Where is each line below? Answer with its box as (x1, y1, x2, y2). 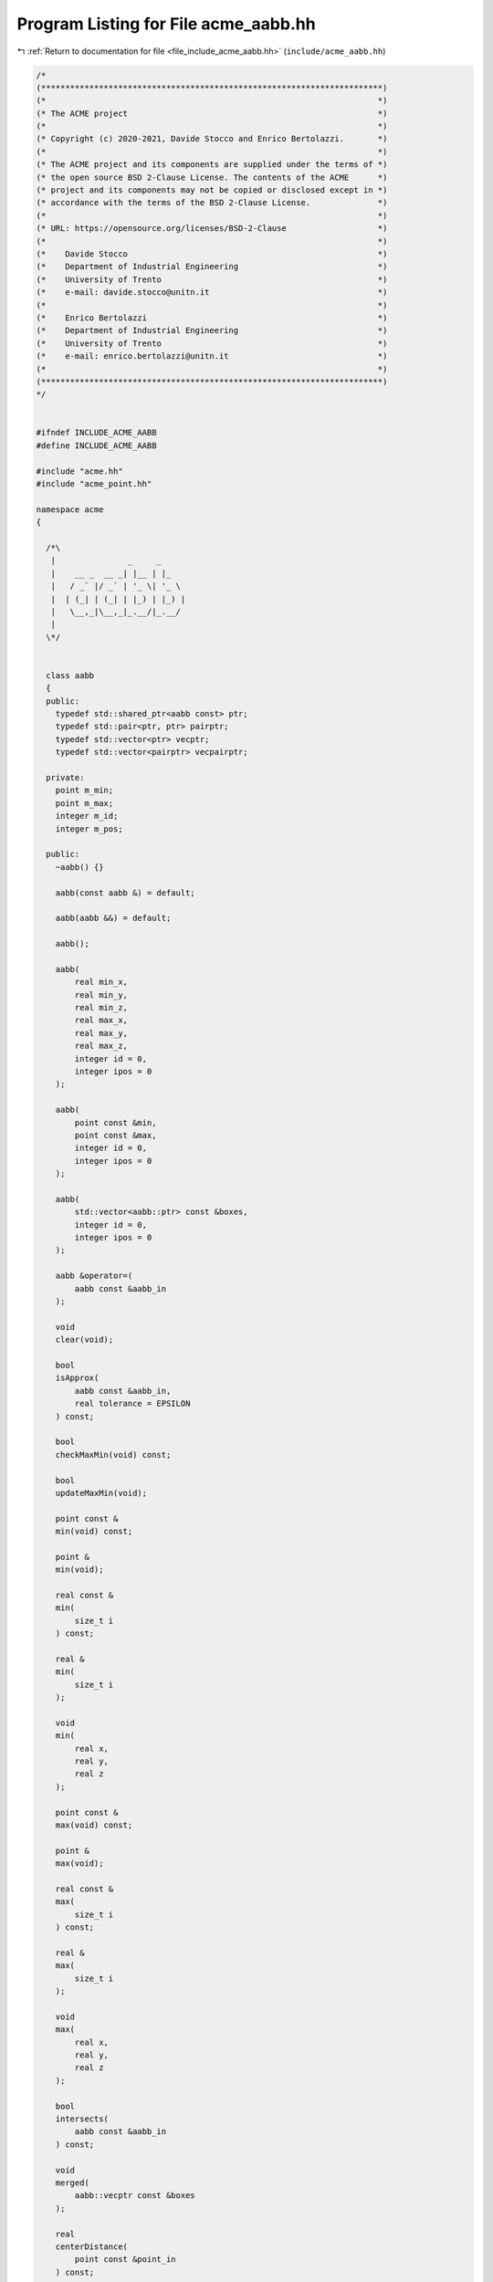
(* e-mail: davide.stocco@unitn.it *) (36, 288, 388, 298)
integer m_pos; (55, 823, 123, 834)
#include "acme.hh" (36, 466, 123, 476)
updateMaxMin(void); (55, 1488, 148, 1498)
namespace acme (36, 504, 104, 515)
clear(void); (55, 1335, 114, 1345)
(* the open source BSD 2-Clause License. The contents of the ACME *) (36, 172, 388, 183)
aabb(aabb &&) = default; (55, 913, 172, 924)
